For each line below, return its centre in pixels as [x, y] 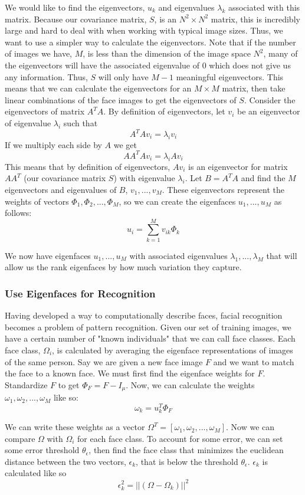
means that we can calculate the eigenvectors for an [98, 88]
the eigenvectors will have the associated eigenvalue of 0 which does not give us [148, 65]
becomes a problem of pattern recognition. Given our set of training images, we [148, 327]
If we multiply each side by [53, 144]
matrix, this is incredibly [255, 19]
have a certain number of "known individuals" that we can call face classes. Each [150, 338]
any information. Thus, [46, 76]
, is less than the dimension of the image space [167, 53]
